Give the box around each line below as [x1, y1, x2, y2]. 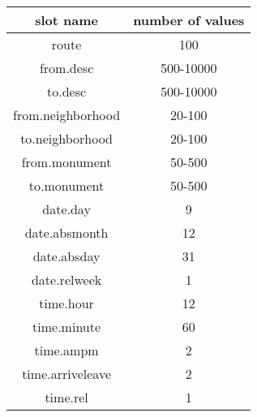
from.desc [39, 58, 94, 77]
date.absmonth [24, 223, 109, 242]
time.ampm [34, 341, 99, 359]
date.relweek [31, 270, 102, 289]
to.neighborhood [20, 129, 114, 148]
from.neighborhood [13, 105, 121, 124]
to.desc [47, 82, 87, 101]
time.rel [45, 388, 88, 406]
